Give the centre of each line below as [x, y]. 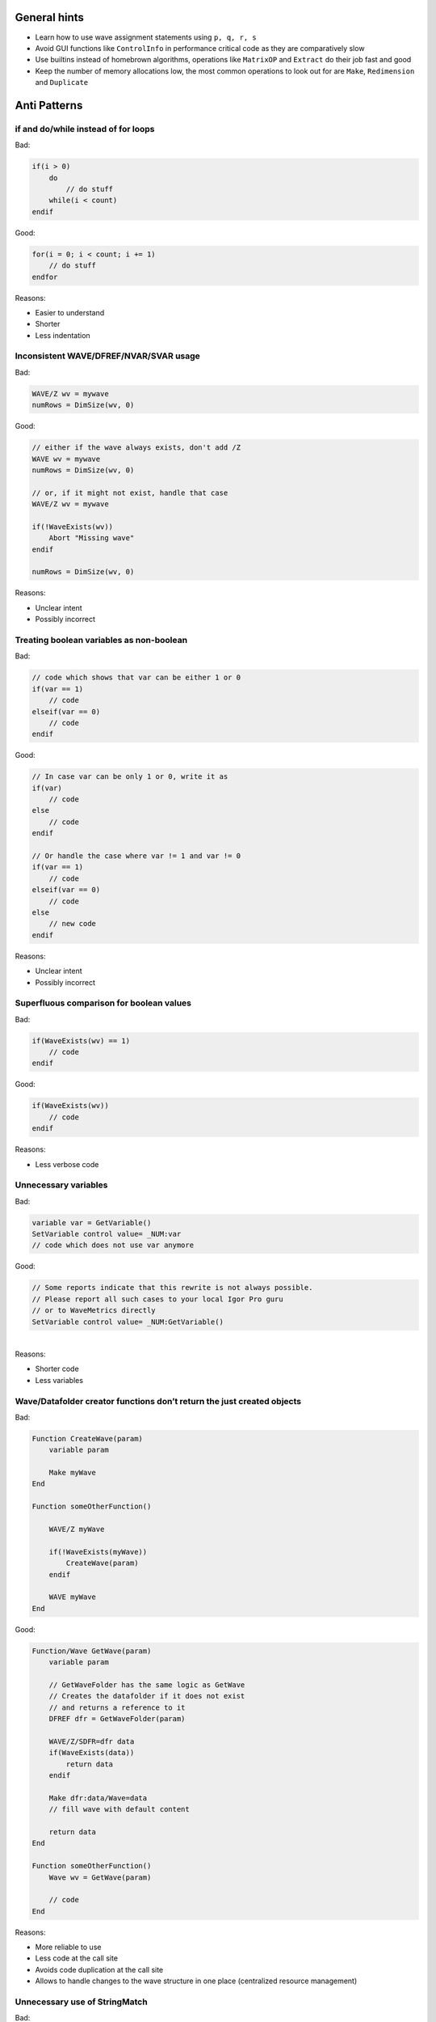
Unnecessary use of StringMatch [82, 2002]
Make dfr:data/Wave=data [98, 1798]
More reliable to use [68, 1947]
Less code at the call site [77, 1958]
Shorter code [57, 1369]
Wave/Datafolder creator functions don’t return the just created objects [158, 1401]
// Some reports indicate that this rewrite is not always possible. [172, 1288]
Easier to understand [70, 312]
